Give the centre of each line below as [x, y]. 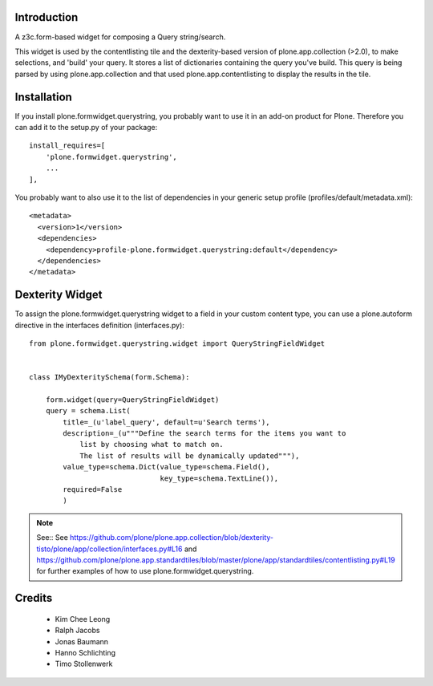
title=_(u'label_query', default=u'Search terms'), [166, 422]
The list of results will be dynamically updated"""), [190, 456]
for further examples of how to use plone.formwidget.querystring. [145, 571]
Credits [34, 598]
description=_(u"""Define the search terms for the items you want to [204, 434]
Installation [43, 97]
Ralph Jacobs [77, 631]
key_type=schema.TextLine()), [219, 478]
